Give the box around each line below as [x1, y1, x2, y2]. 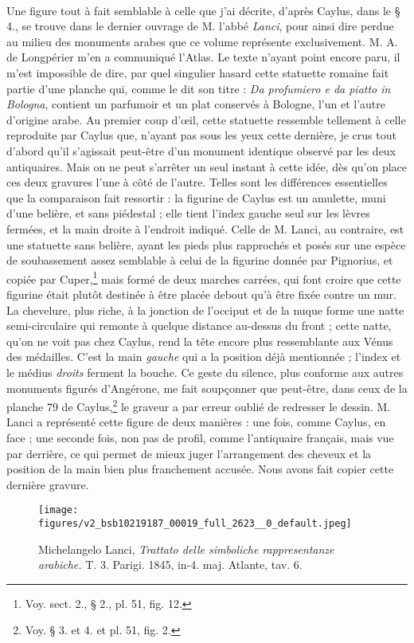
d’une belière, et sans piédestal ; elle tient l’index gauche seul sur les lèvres [6, 205, 370, 222]
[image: [38, 504, 79, 516]
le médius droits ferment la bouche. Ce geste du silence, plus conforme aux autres [6, 363, 404, 380]
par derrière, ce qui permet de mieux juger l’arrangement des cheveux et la [6, 445, 372, 461]
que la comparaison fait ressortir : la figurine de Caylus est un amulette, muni [6, 189, 386, 206]
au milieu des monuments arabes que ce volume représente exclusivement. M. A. [6, 33, 398, 49]
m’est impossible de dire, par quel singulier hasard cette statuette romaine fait [6, 64, 389, 80]
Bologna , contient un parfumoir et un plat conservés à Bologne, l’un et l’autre [6, 96, 386, 112]
